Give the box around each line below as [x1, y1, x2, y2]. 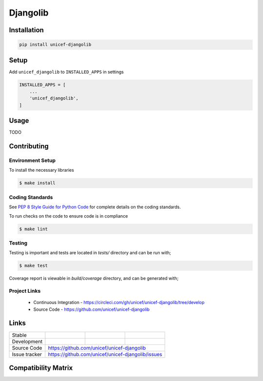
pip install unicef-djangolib [19, 42, 92, 47]
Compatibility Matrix [9, 363, 73, 372]
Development [12, 338, 43, 345]
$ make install [19, 180, 56, 186]
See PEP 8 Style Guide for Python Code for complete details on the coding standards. [9, 204, 181, 210]
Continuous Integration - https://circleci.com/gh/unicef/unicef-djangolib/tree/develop [33, 300, 205, 305]
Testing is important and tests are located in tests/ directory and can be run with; [9, 250, 171, 256]
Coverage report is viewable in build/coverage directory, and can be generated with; [9, 276, 179, 281]
